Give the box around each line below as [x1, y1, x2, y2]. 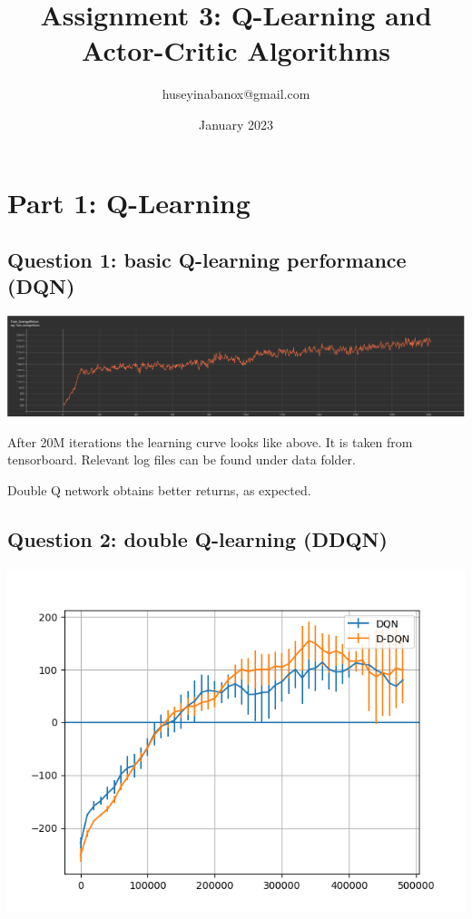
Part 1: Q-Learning [7, 183, 251, 220]
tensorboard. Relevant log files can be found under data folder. [7, 450, 356, 469]
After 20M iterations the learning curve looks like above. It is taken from [7, 432, 413, 451]
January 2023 [199, 114, 273, 133]
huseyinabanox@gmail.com [162, 84, 310, 103]
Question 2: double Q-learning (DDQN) [7, 524, 388, 552]
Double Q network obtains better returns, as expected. [7, 480, 311, 499]
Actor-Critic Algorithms [82, 32, 390, 69]
